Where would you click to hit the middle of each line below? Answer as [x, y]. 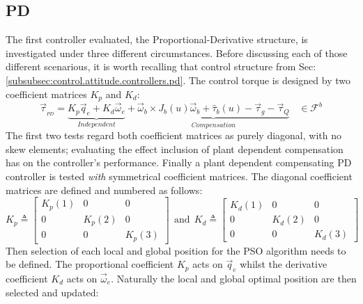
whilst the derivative [284, 264]
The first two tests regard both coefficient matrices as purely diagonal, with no [173, 135]
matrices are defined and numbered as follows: [104, 190]
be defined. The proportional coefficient [90, 264]
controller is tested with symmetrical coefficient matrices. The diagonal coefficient [179, 176]
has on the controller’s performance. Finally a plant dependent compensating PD [179, 162]
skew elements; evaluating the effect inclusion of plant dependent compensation [175, 149]
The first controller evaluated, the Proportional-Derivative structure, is [157, 39]
